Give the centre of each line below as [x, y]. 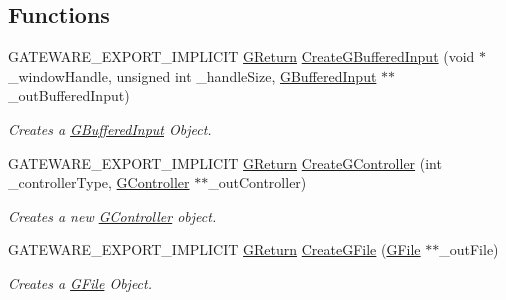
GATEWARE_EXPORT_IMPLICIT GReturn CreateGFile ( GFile [214, 249]
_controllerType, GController [99, 182]
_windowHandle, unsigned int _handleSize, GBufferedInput [192, 75]
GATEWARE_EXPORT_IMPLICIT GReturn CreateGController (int [225, 162]
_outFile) [469, 249]
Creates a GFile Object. [80, 282]
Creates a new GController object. [112, 215]
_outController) [257, 182]
